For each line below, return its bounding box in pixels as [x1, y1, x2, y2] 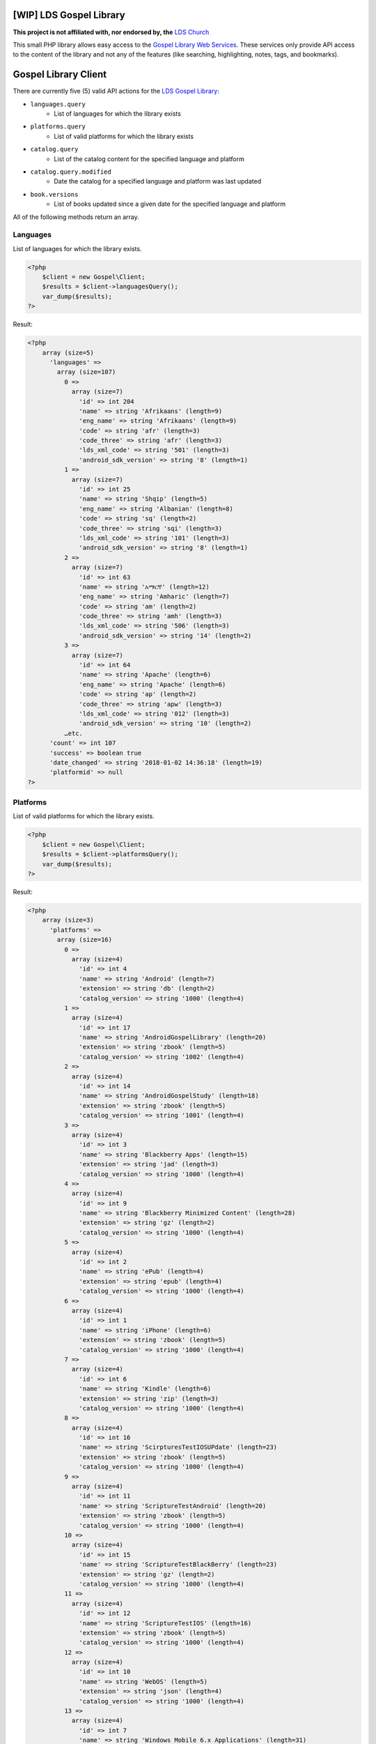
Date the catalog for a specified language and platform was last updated [54, 177, 261, 186]
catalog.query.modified [30, 167, 111, 176]
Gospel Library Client [13, 68, 107, 80]
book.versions [30, 190, 79, 198]
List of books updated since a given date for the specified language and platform [54, 200, 286, 209]
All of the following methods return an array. [13, 213, 139, 221]
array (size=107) [56, 368, 116, 376]
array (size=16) [56, 935, 113, 944]
